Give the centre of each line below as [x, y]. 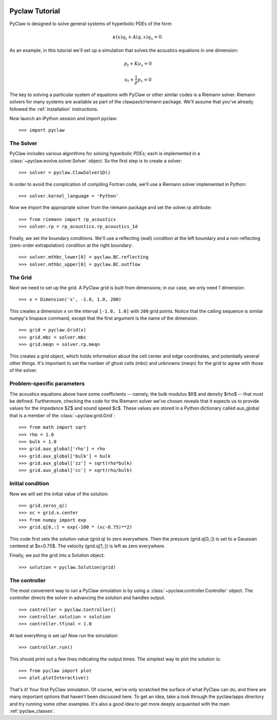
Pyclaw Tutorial [35, 11]
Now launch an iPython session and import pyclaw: [64, 118]
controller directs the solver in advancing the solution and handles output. [87, 598]
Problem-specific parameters [47, 384]
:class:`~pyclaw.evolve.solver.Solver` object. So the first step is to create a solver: [96, 161]
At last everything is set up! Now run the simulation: [64, 635]
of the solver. [23, 371]
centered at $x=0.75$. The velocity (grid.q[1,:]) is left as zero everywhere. [87, 546]
